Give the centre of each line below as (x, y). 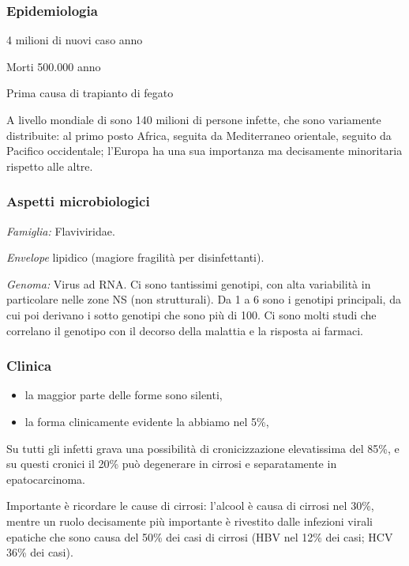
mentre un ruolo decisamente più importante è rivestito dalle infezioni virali (189, 521)
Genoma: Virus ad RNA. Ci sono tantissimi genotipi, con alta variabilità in (189, 283)
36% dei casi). (40, 552)
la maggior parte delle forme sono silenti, (124, 395)
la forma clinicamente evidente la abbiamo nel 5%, (147, 421)
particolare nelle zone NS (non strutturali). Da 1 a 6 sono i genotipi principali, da (204, 299)
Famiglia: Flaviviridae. (61, 230)
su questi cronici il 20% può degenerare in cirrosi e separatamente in (172, 464)
